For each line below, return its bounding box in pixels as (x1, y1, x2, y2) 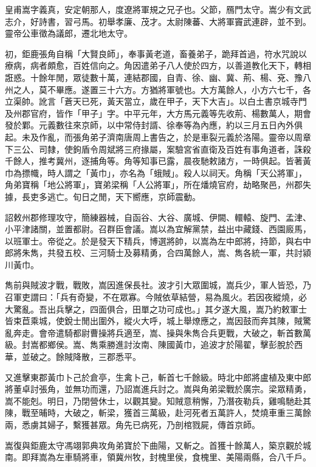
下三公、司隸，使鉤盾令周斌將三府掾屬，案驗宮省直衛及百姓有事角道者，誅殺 (5, 142, 311, 155)
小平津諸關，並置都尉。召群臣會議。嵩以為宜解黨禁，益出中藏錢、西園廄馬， (5, 223, 311, 235)
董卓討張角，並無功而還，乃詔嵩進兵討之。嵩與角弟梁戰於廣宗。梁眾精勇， (13, 382, 311, 395)
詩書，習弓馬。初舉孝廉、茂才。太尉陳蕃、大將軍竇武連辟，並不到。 (38, 15, 311, 27)
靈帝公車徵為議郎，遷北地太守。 (5, 27, 132, 40)
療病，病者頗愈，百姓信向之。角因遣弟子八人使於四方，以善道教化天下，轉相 (5, 59, 311, 72)
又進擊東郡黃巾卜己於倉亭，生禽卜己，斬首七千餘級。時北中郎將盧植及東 (5, 370, 294, 383)
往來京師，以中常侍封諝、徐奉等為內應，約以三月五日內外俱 (64, 119, 303, 131)
